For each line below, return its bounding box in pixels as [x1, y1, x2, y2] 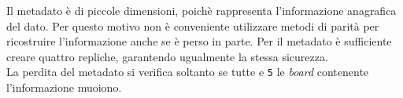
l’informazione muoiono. [6, 79, 122, 96]
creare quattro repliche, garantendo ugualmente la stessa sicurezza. [6, 48, 328, 64]
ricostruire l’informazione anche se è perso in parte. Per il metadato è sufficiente [6, 33, 392, 49]
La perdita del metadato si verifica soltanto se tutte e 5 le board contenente [6, 64, 369, 80]
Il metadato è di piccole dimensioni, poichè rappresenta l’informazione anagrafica [6, 2, 397, 18]
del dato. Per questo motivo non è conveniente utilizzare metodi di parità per [6, 17, 379, 34]
